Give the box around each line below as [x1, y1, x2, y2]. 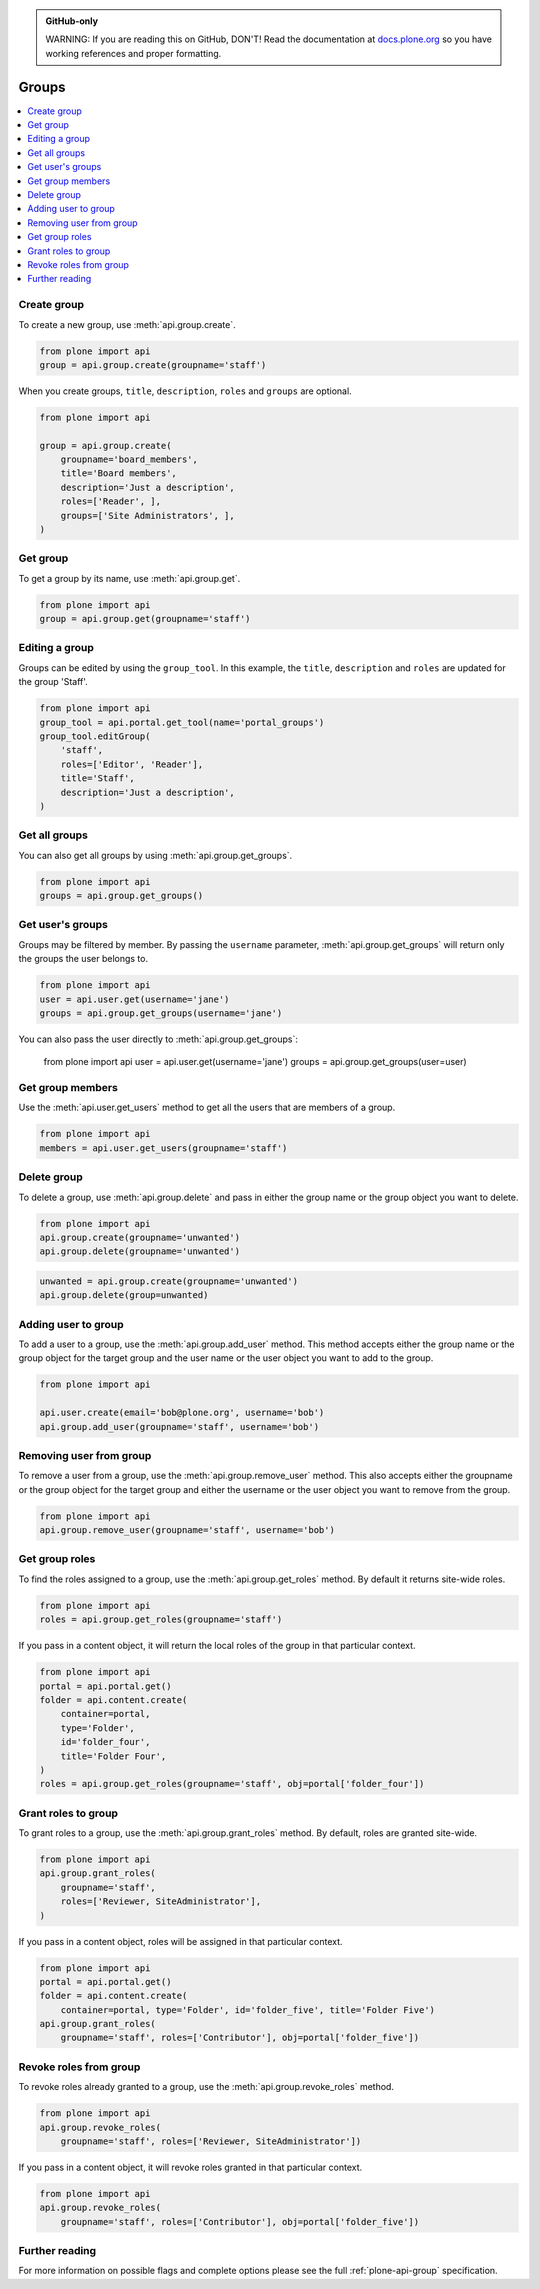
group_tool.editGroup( [39, 730, 151, 742]
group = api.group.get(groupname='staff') [39, 613, 251, 625]
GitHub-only [45, 15, 99, 27]
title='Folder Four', [60, 1750, 167, 1762]
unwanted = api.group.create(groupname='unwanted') [39, 1275, 299, 1287]
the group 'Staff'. [18, 676, 89, 688]
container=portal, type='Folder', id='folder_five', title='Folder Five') [60, 2004, 435, 2015]
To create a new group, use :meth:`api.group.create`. [18, 318, 236, 330]
